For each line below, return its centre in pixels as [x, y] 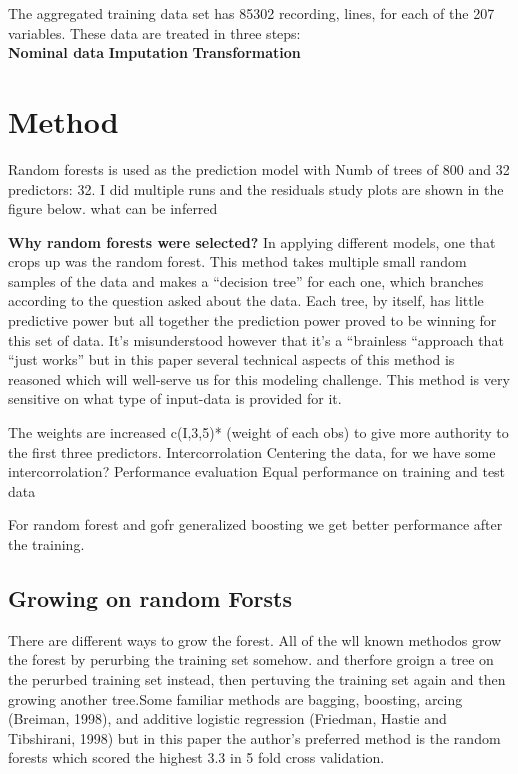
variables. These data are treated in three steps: [154, 32]
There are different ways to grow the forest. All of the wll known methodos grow [255, 639]
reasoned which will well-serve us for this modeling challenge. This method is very [259, 378]
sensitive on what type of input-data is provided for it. [175, 398]
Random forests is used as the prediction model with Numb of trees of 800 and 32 [259, 168]
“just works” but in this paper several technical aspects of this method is [231, 359]
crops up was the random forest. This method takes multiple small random [237, 261]
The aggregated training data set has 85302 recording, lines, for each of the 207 [251, 13]
